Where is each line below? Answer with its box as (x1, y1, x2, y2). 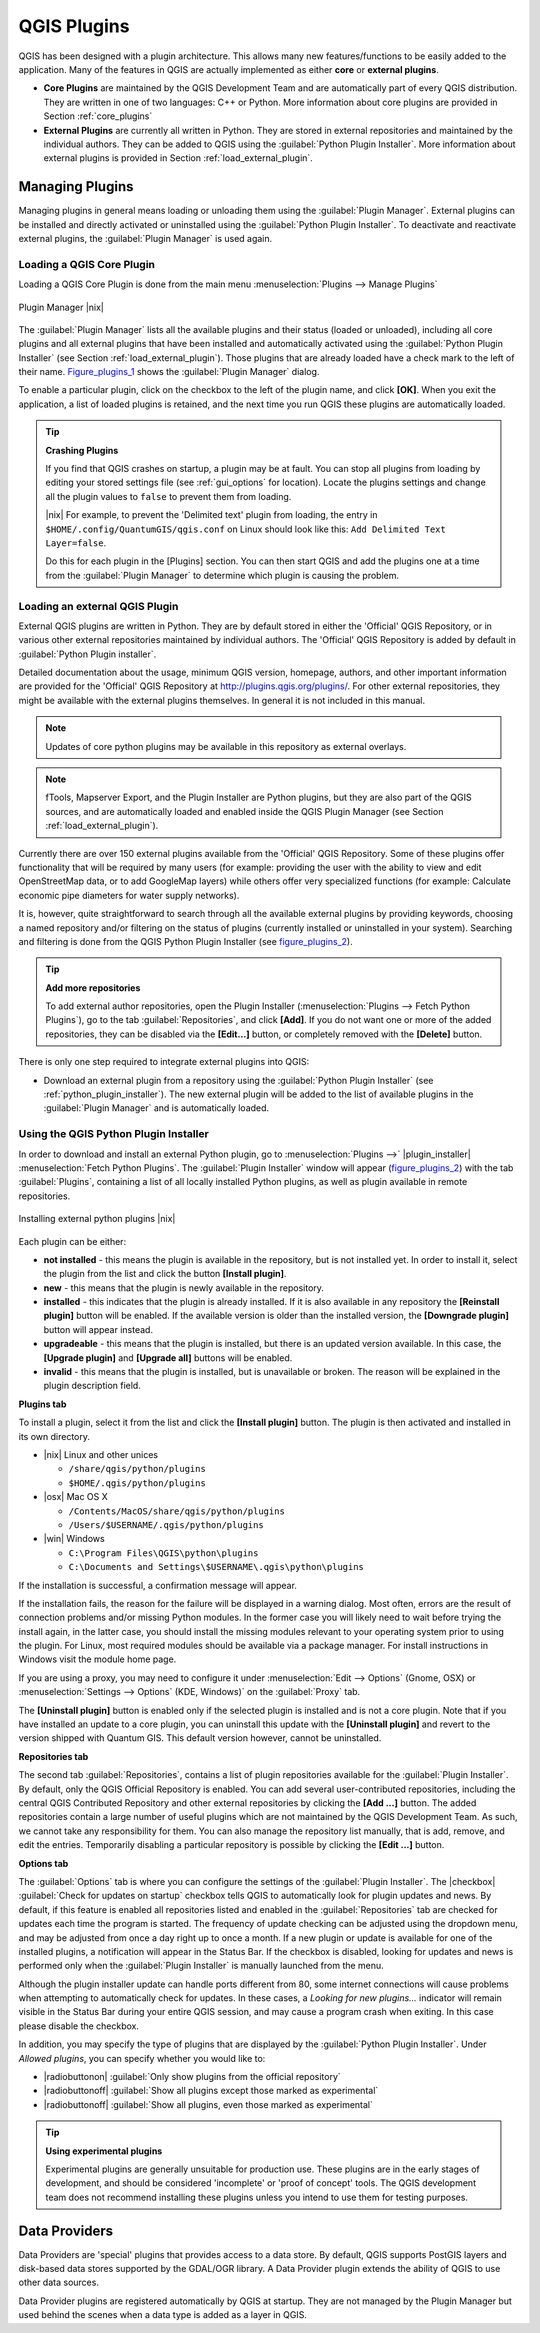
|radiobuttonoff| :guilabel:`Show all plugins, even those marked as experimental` (43, 2098, 374, 2110)
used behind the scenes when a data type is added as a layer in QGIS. (18, 2309, 307, 2321)
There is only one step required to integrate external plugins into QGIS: (18, 1056, 310, 1068)
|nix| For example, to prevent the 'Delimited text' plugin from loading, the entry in (45, 509, 379, 521)
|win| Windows (43, 1533, 105, 1545)
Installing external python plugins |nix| (18, 1213, 176, 1225)
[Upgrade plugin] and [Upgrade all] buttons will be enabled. (43, 1351, 293, 1364)
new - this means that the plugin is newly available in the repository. (43, 1281, 325, 1294)
